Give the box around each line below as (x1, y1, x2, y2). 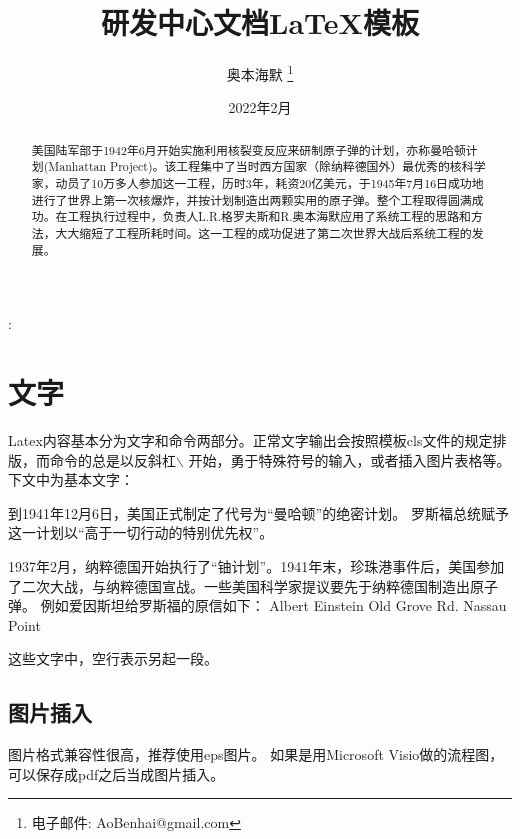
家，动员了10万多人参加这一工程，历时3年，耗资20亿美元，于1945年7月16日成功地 (31, 175, 484, 192)
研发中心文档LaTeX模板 (101, 2, 419, 43)
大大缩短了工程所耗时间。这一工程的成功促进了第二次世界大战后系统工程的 (55, 225, 472, 242)
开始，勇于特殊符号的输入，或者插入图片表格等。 (188, 449, 511, 470)
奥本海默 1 (226, 61, 294, 84)
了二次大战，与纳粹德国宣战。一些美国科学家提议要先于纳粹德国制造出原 (8, 575, 484, 596)
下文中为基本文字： (8, 469, 134, 490)
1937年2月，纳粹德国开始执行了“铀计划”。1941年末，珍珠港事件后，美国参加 (8, 556, 505, 577)
